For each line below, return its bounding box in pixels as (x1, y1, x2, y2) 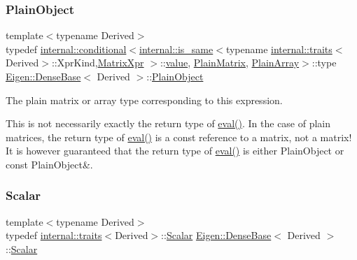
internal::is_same (139, 41, 213, 56)
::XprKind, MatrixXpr (51, 55, 144, 70)
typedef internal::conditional (6, 41, 127, 56)
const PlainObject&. (6, 157, 93, 171)
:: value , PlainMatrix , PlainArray (160, 55, 300, 70)
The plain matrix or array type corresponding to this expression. (6, 92, 283, 107)
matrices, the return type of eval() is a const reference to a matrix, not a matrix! (6, 129, 352, 144)
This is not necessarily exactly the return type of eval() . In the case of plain (6, 116, 331, 131)
